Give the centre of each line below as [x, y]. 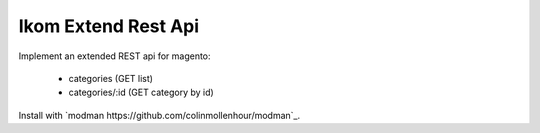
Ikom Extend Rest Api [109, 26]
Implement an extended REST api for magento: [114, 56]
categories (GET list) [111, 78]
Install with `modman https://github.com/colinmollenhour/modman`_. [159, 115]
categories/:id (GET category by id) [141, 92]
